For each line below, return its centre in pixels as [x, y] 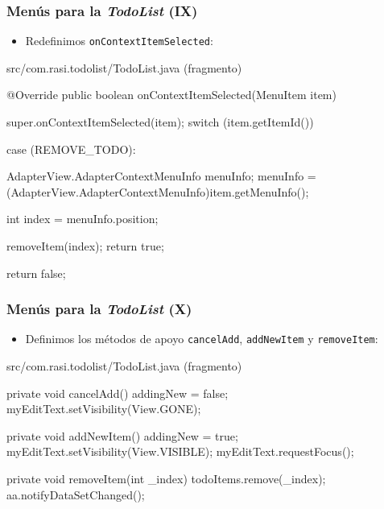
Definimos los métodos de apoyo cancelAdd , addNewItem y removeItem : [202, 339]
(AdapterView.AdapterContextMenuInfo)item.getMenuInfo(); [158, 191]
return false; [36, 273]
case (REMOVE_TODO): [71, 149]
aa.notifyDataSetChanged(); [76, 494]
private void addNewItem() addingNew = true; [122, 435]
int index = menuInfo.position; [83, 219]
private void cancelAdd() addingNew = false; [118, 393]
